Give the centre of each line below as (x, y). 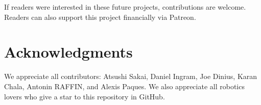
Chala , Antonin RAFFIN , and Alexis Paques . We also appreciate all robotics (124, 86)
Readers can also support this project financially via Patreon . (100, 17)
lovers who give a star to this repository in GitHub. (85, 96)
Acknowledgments (68, 52)
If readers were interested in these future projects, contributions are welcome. (125, 7)
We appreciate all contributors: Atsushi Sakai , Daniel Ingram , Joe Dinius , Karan (131, 76)
